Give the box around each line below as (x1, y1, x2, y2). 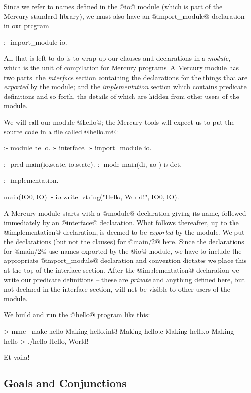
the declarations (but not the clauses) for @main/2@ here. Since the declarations (4, 236, 244, 246)
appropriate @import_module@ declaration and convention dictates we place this (4, 255, 247, 265)
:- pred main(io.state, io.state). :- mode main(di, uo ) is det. (4, 159, 182, 169)
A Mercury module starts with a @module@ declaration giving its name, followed (4, 208, 246, 218)
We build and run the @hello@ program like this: (4, 310, 150, 320)
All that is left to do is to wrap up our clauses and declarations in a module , (4, 53, 231, 63)
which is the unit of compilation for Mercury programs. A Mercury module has (4, 62, 239, 72)
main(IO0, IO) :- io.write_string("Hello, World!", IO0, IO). (4, 191, 179, 201)
